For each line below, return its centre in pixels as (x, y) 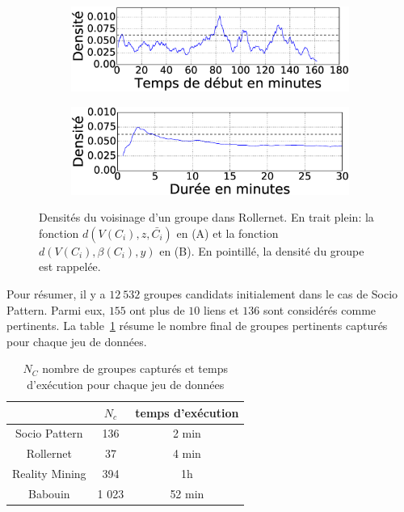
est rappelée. (70, 267)
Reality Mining (49, 474)
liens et (221, 309)
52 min (187, 493)
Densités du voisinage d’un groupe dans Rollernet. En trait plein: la (206, 217)
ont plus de (157, 309)
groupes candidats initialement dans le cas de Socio (271, 293)
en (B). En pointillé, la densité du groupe (262, 250)
